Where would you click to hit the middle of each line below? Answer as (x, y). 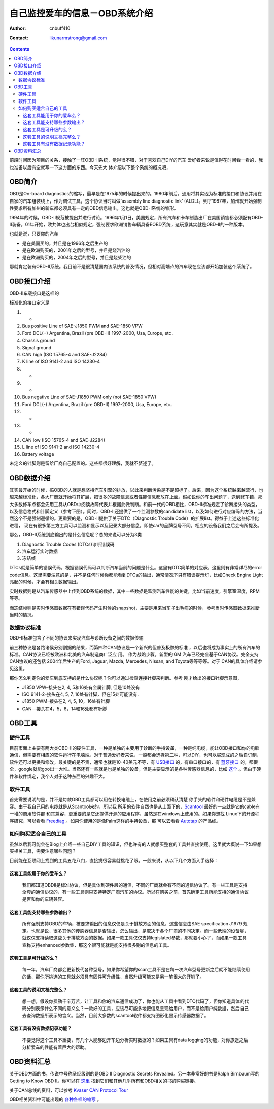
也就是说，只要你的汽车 (34, 234)
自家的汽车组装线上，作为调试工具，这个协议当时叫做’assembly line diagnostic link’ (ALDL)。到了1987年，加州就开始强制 (136, 201)
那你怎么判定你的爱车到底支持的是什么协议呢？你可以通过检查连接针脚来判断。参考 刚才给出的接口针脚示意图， (126, 678)
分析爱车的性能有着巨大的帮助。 (55, 1047)
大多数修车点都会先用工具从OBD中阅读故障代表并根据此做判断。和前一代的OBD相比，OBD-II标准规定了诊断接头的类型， (135, 504)
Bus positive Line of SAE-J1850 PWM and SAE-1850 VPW (82, 326)
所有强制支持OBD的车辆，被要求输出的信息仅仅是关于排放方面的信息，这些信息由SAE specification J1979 (132, 924)
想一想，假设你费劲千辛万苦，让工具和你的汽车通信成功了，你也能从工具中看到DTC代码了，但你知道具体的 (133, 1001)
